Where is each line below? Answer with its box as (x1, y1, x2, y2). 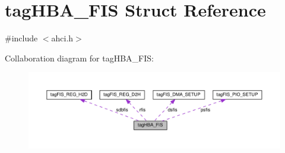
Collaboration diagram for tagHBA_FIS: (5, 51, 154, 64)
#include (5, 32, 38, 44)
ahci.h (51, 32, 74, 44)
